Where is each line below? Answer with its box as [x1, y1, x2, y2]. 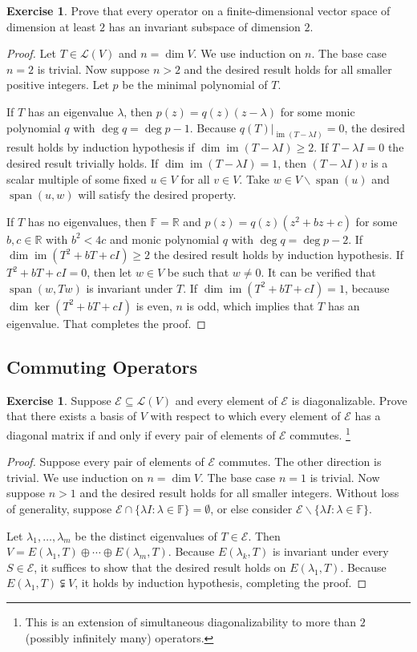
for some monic [280, 103, 355, 119]
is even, [136, 297, 172, 314]
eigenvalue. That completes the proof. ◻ [6, 314, 206, 331]
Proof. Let [6, 45, 56, 62]
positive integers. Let [6, 76, 109, 93]
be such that [167, 264, 229, 281]
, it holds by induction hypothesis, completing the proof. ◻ [75, 574, 367, 591]
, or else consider [210, 500, 293, 516]
